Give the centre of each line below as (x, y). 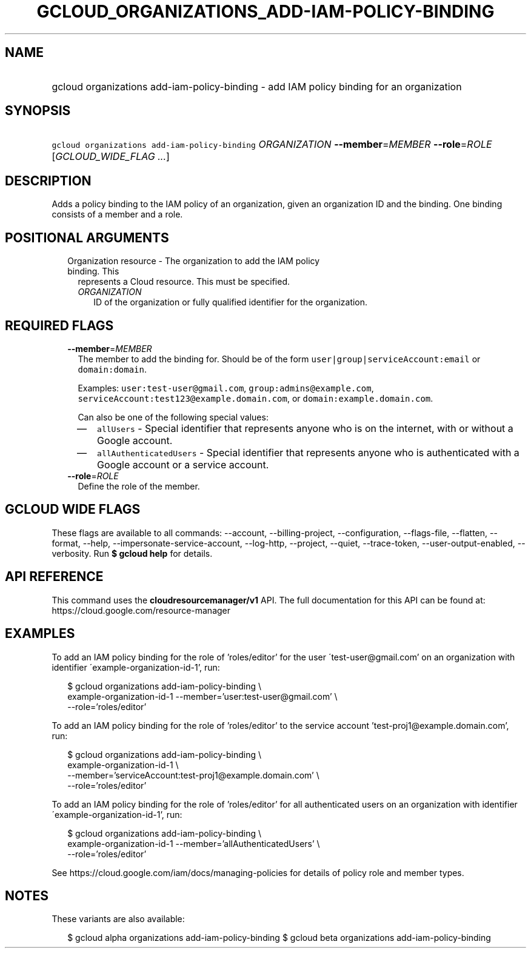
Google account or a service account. (183, 464)
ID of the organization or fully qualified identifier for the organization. (231, 302)
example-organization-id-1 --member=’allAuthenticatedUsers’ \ (194, 843)
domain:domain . (112, 369)
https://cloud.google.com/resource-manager (141, 610)
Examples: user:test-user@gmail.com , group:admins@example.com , (226, 388)
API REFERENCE (54, 577)
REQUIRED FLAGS (59, 325)
